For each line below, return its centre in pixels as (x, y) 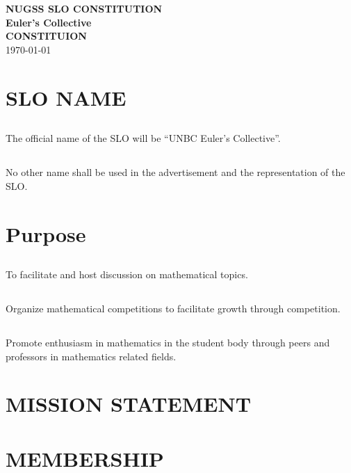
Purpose (46, 233)
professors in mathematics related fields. (91, 356)
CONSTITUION (46, 36)
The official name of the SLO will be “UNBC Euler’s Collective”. (143, 138)
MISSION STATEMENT (129, 404)
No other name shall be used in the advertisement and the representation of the (175, 172)
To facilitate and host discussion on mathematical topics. (127, 274)
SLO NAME (66, 97)
